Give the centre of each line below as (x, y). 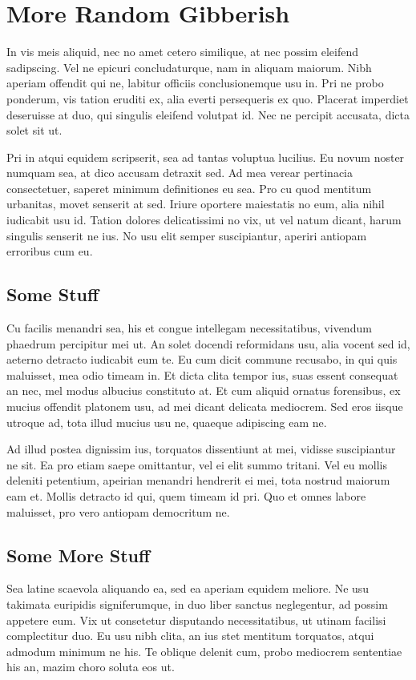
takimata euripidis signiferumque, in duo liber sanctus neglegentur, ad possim (197, 604)
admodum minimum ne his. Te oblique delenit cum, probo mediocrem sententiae (204, 651)
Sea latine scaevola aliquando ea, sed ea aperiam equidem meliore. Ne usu (188, 588)
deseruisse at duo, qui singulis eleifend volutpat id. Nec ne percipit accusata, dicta (208, 114)
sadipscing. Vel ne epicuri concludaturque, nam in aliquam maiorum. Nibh (189, 67)
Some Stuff (53, 294)
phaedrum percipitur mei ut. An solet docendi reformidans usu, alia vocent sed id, (208, 343)
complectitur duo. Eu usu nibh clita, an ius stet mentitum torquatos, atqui (190, 636)
